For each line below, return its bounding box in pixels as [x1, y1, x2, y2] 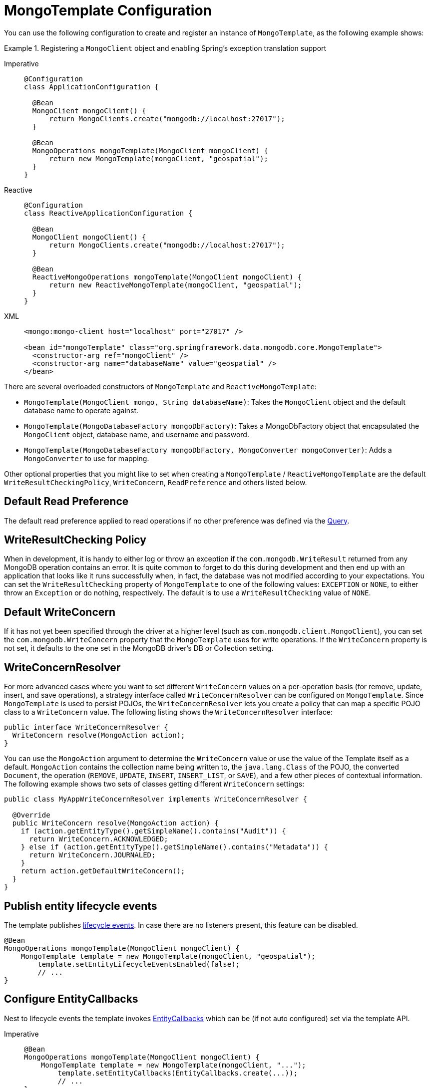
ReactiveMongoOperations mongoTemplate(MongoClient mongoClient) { [32, 272, 302, 281]
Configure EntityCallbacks [4, 993, 138, 1006]
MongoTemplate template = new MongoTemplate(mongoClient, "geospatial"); [20, 952, 316, 960]
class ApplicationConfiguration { [24, 82, 159, 91]
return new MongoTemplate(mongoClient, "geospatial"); [49, 154, 268, 163]
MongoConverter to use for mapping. [24, 454, 149, 463]
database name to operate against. [24, 406, 139, 415]
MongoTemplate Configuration [4, 2, 212, 19]
